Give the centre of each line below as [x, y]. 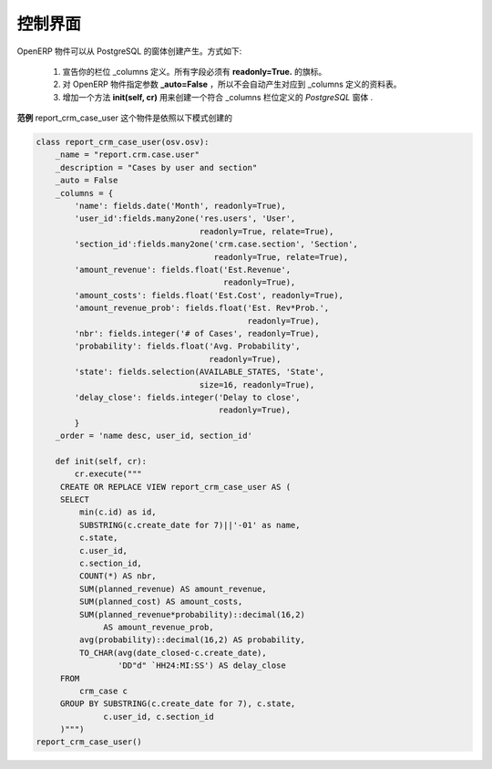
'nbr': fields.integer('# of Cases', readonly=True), [197, 333]
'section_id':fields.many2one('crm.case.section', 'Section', [216, 244]
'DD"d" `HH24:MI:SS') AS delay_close [201, 665]
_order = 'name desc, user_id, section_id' [154, 436]
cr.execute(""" [108, 474]
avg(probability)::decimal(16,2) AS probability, [192, 640]
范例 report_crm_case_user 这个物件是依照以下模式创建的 [124, 118]
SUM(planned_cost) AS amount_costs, [161, 602]
